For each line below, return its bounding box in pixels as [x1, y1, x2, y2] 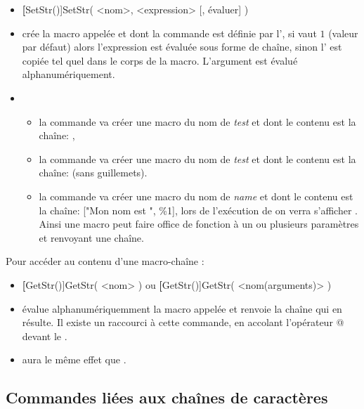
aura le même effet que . [22, 352, 126, 367]
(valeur [328, 25, 358, 40]
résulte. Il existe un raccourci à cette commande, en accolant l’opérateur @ [22, 315, 344, 330]
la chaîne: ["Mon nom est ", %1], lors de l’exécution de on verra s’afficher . [39, 202, 358, 217]
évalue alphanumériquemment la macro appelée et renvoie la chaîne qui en [22, 301, 342, 316]
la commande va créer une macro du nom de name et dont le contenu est [39, 188, 353, 203]
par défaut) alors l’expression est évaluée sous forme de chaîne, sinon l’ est [22, 39, 342, 54]
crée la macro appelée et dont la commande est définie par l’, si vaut [22, 25, 317, 40]
